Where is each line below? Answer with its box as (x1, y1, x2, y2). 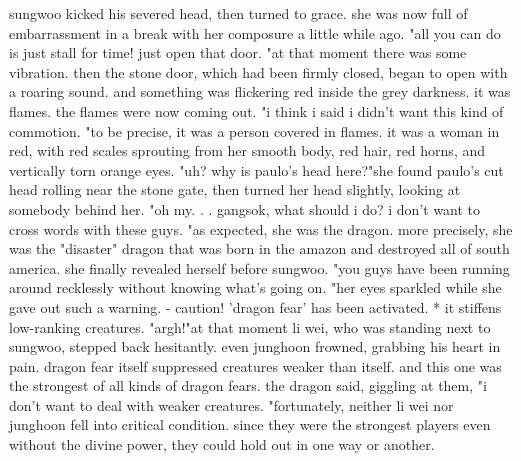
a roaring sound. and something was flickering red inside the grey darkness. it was (9, 81, 511, 102)
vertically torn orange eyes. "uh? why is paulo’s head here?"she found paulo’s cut (9, 159, 504, 180)
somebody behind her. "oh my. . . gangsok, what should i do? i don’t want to (9, 198, 481, 219)
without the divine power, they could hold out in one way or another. (9, 434, 435, 455)
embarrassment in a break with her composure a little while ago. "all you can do (9, 22, 501, 43)
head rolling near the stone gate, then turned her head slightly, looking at (9, 179, 461, 200)
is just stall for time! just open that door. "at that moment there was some (9, 42, 467, 63)
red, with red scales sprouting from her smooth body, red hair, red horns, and (9, 140, 486, 161)
